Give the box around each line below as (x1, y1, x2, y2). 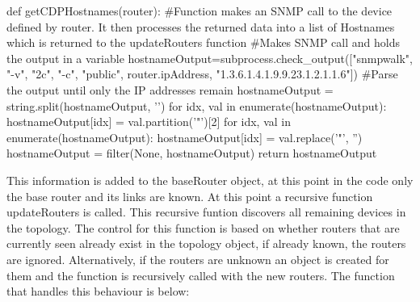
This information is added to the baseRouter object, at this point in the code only (6, 171, 414, 188)
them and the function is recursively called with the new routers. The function (6, 266, 395, 283)
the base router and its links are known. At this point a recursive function (6, 187, 373, 204)
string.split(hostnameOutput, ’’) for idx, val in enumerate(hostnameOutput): (6, 97, 387, 114)
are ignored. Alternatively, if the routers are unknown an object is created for (6, 250, 389, 267)
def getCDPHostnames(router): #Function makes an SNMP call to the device (6, 2, 393, 19)
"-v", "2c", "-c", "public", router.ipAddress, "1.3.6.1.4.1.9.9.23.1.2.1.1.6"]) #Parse (6, 65, 398, 82)
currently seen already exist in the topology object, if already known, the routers (6, 235, 406, 252)
